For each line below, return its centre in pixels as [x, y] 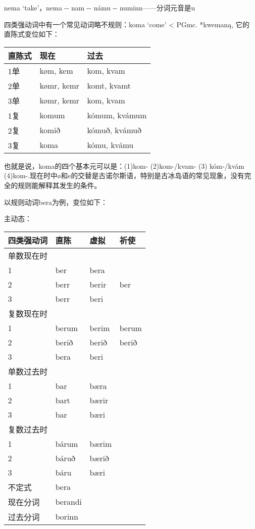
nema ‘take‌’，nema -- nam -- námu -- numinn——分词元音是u [100, 7]
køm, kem [56, 71]
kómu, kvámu [110, 145]
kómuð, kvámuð [114, 130]
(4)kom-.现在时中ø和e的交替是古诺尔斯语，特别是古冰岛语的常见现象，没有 [124, 175]
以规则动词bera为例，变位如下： [56, 202]
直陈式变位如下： [32, 34]
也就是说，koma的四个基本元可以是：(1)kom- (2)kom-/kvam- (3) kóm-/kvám [124, 166]
